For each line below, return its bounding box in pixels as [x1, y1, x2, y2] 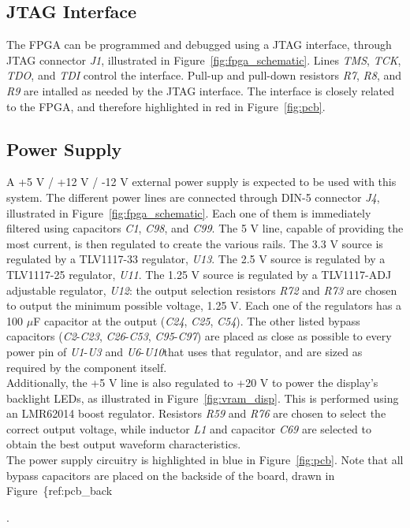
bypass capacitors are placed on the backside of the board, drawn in [6, 467, 335, 483]
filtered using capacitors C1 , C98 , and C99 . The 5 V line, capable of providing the [6, 220, 404, 236]
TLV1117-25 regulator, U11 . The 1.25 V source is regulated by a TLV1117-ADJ [6, 266, 392, 282]
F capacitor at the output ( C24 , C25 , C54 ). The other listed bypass [33, 312, 360, 329]
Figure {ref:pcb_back [6, 482, 113, 499]
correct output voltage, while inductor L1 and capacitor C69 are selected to [6, 420, 371, 437]
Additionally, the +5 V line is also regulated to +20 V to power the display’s [6, 374, 378, 391]
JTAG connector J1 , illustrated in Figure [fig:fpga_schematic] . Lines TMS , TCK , [6, 51, 401, 68]
